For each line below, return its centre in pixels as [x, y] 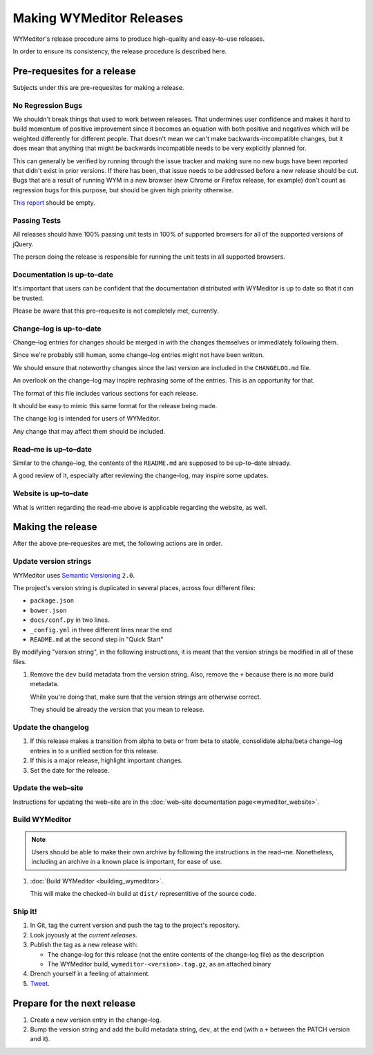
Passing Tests [37, 220]
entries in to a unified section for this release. [94, 751]
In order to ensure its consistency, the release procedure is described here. [120, 51]
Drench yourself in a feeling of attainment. [90, 974]
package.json [52, 601]
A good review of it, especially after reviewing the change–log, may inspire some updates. [141, 476]
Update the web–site [48, 788]
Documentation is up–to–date [63, 275]
